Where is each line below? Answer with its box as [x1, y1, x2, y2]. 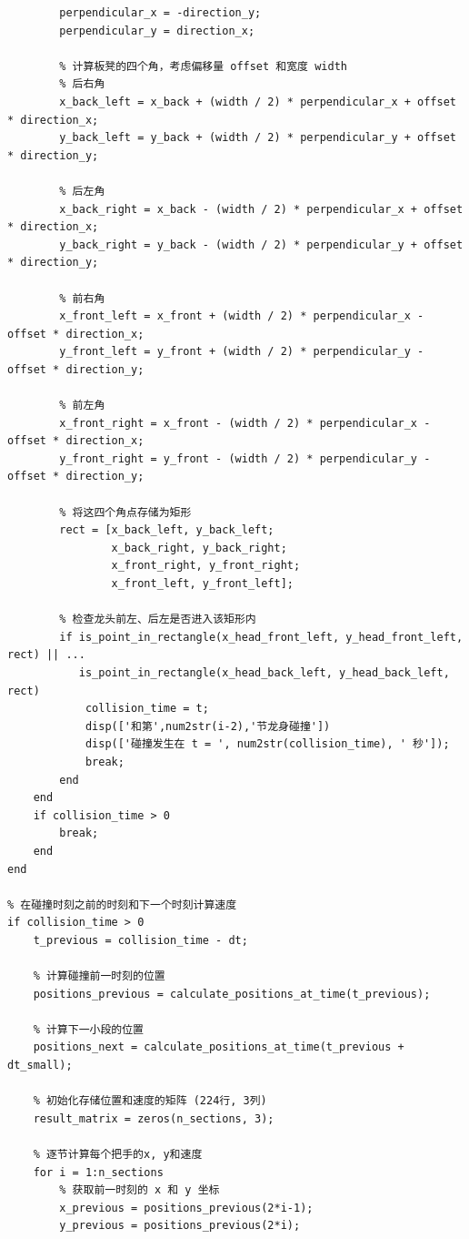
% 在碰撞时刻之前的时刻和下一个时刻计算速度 [7, 898, 237, 911]
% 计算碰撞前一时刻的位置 [33, 970, 165, 983]
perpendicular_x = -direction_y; [59, 6, 262, 19]
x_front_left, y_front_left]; [111, 577, 294, 590]
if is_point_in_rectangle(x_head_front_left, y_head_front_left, [59, 630, 464, 644]
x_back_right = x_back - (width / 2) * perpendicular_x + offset [59, 202, 464, 216]
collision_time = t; [85, 702, 209, 716]
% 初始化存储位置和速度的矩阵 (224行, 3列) [33, 1094, 267, 1108]
